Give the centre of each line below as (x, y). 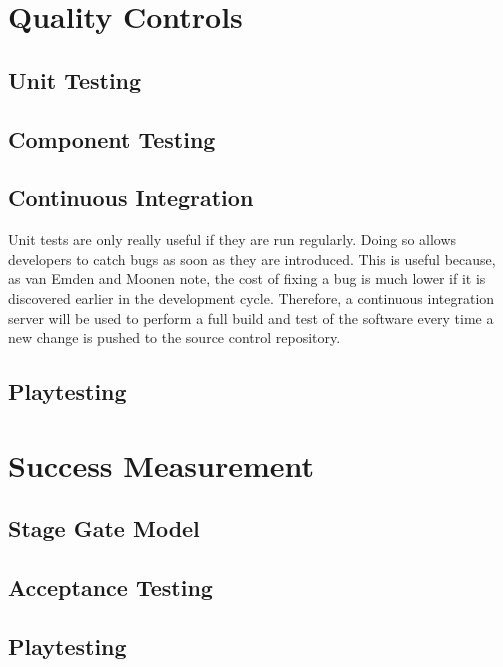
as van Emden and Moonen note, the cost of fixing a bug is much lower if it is (247, 278)
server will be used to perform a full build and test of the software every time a (251, 317)
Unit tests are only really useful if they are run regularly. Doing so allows (232, 239)
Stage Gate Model (104, 528)
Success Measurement (161, 464)
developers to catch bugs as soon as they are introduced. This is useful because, (252, 258)
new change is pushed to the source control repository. (174, 337)
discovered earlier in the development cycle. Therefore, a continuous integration (251, 297)
